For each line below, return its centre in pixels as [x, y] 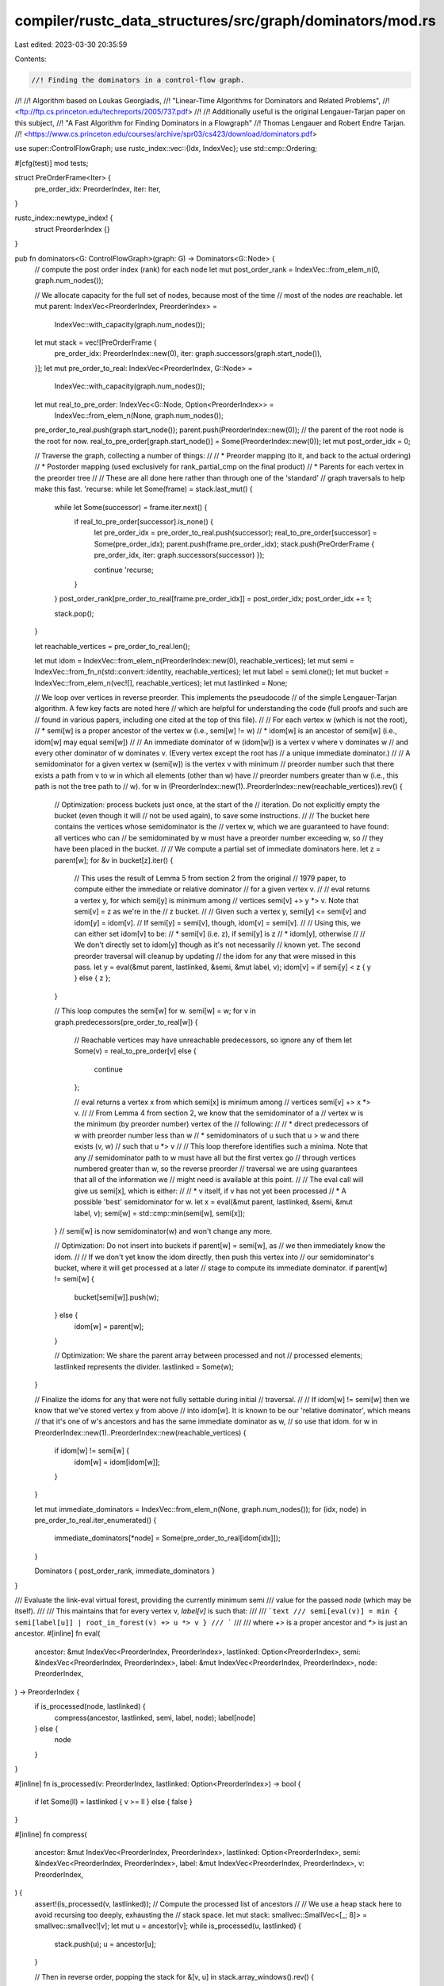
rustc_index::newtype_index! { [64, 218]
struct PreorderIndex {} [72, 229]
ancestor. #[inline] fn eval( [57, 1633]
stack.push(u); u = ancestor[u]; [105, 1944]
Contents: [31, 59]
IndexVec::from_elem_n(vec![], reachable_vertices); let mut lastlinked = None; [161, 682]
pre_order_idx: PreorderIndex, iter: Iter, [98, 189]
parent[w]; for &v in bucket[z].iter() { [114, 860]
